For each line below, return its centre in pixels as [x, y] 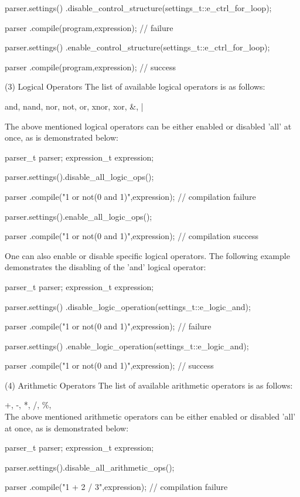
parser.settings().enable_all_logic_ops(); [79, 216]
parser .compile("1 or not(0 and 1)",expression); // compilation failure [130, 196]
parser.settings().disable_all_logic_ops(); [79, 177]
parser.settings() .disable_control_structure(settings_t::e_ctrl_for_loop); [138, 8]
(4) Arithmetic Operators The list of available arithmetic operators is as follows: [149, 385]
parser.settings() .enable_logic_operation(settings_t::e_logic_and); [127, 345]
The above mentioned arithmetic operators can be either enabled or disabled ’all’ [150, 416]
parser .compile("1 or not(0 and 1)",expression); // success [109, 365]
